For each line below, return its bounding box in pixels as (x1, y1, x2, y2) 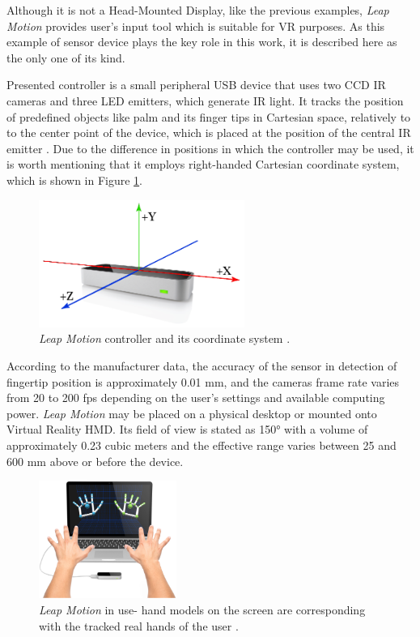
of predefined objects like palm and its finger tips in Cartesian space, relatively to (6, 108, 411, 125)
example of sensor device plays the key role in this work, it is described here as (6, 33, 397, 50)
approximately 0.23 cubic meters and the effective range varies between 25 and (6, 436, 397, 453)
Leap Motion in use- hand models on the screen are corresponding (39, 601, 366, 618)
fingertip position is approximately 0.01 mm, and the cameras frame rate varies (6, 373, 400, 390)
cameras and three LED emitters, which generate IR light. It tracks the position (6, 92, 404, 109)
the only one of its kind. (6, 49, 125, 66)
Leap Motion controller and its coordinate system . (39, 330, 291, 347)
